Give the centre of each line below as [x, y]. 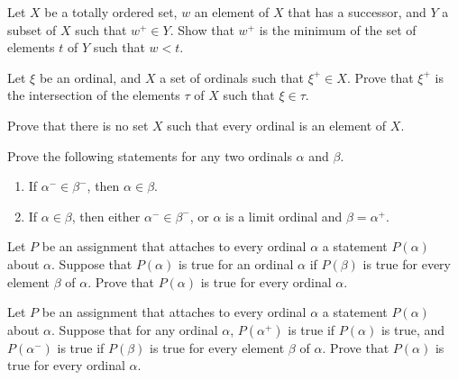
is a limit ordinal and [284, 216]
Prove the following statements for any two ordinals [150, 155]
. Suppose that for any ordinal [135, 329]
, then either [106, 216]
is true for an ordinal [236, 263]
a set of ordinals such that [232, 77]
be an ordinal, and [90, 77]
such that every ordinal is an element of [277, 125]
